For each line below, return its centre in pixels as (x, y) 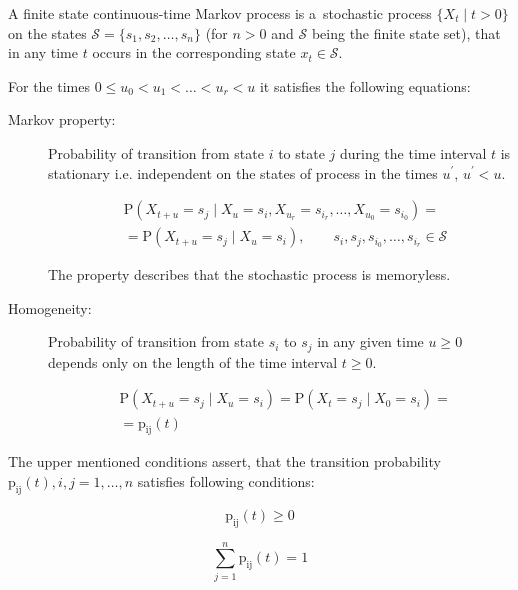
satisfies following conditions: (226, 480)
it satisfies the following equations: (365, 85)
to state (301, 152)
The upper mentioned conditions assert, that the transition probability (224, 461)
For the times (49, 85)
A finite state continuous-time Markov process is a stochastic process (220, 13)
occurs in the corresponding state (194, 52)
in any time (43, 52)
